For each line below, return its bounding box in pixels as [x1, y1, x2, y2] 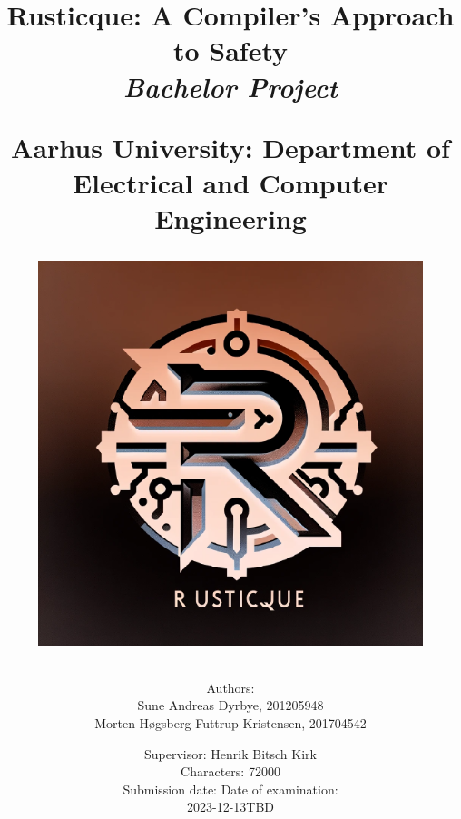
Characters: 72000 [181, 762, 280, 781]
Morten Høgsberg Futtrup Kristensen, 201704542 [94, 713, 367, 732]
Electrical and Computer [72, 163, 389, 201]
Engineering [154, 200, 307, 237]
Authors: [206, 677, 255, 696]
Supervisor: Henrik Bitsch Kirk [144, 744, 317, 763]
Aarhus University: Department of [11, 128, 450, 165]
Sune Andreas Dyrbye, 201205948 [137, 696, 324, 715]
